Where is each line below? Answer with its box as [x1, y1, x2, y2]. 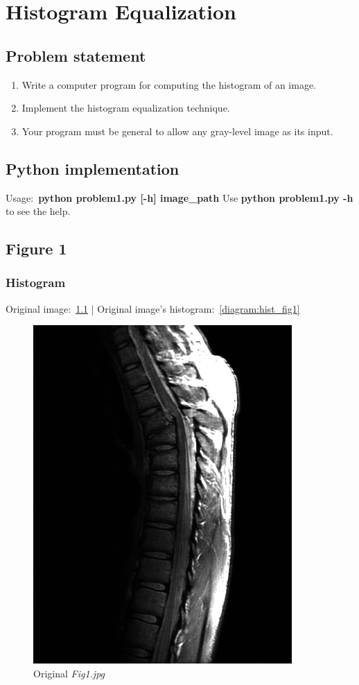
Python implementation [6, 157, 179, 179]
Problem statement [6, 44, 146, 66]
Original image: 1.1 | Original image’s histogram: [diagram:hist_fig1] [6, 301, 300, 315]
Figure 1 [6, 238, 67, 259]
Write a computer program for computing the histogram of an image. [21, 77, 317, 92]
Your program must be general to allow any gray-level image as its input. [21, 123, 333, 138]
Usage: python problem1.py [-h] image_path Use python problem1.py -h [6, 190, 353, 205]
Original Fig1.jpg [33, 666, 105, 680]
